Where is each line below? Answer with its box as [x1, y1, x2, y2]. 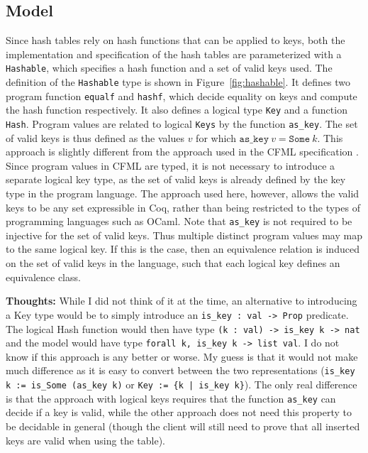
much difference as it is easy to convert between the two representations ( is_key [6, 363, 355, 378]
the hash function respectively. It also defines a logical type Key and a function [6, 102, 347, 117]
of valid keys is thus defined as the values [6, 130, 184, 145]
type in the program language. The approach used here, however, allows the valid [6, 186, 359, 201]
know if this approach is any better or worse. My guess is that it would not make [6, 349, 358, 364]
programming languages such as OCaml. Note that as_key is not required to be [6, 214, 352, 229]
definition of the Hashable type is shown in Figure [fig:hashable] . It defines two [6, 75, 351, 89]
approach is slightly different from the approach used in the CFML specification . [6, 144, 359, 159]
